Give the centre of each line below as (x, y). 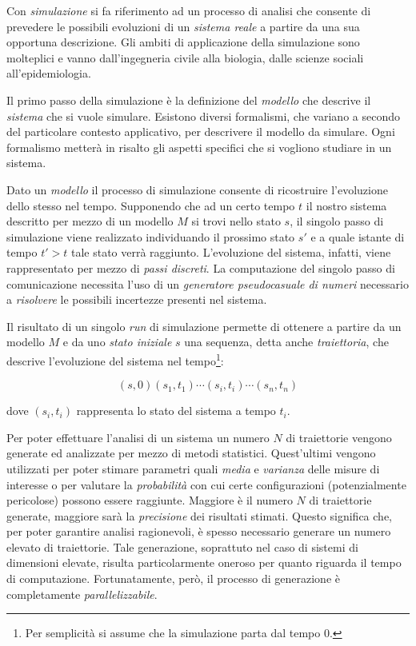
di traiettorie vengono (339, 437)
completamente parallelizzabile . (82, 594)
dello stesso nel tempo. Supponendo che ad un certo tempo (151, 205)
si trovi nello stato (236, 221)
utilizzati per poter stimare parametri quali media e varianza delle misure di (193, 468)
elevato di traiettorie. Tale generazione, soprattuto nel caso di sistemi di (182, 546)
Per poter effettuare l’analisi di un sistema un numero (138, 437)
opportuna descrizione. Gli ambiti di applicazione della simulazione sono (183, 42)
